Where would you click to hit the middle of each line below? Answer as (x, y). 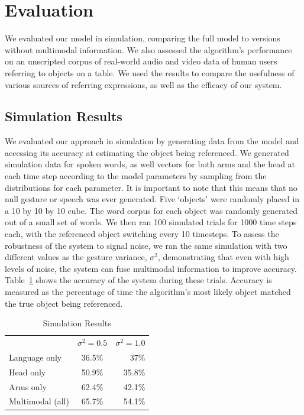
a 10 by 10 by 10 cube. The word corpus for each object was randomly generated (151, 210)
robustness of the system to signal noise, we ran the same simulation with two (146, 245)
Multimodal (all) (39, 401)
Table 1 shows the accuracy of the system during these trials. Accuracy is (138, 280)
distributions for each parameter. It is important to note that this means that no (151, 187)
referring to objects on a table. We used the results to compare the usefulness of (150, 72)
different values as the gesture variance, (76, 257)
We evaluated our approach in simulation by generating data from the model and (152, 141)
